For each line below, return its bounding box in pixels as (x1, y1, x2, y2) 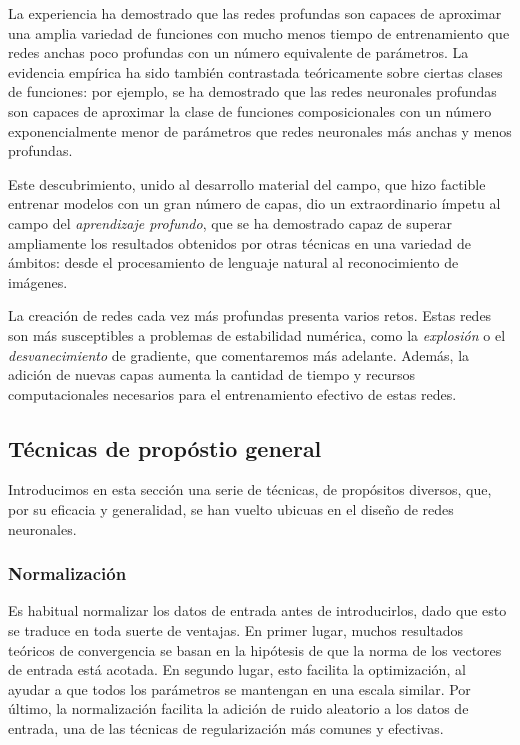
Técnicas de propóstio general (8, 432, 322, 463)
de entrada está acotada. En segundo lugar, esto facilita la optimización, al (8, 659, 466, 680)
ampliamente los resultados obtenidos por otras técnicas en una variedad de (8, 232, 471, 253)
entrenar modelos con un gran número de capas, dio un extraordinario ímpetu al (8, 193, 501, 214)
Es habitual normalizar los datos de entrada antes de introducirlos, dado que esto (8, 600, 507, 621)
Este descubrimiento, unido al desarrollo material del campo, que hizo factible (8, 173, 486, 194)
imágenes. (8, 271, 68, 292)
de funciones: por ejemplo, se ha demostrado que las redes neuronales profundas (8, 81, 497, 102)
